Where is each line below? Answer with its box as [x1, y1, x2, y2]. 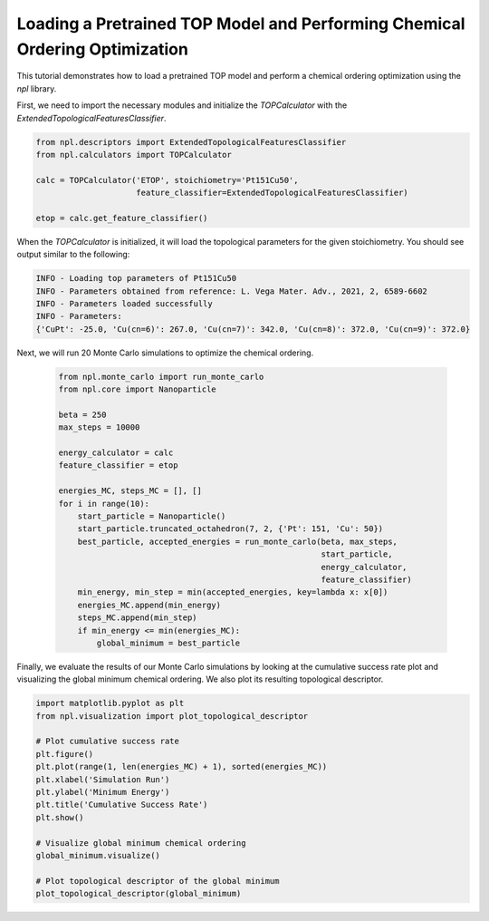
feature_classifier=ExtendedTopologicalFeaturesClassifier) [136, 188, 409, 199]
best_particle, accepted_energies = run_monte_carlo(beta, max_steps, [77, 536, 398, 547]
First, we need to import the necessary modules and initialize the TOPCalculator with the [16, 100, 348, 111]
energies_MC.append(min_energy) [77, 599, 222, 610]
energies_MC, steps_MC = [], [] [58, 486, 203, 496]
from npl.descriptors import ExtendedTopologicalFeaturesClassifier [35, 137, 347, 147]
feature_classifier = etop [58, 460, 178, 470]
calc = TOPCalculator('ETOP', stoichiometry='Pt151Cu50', [35, 175, 299, 185]
